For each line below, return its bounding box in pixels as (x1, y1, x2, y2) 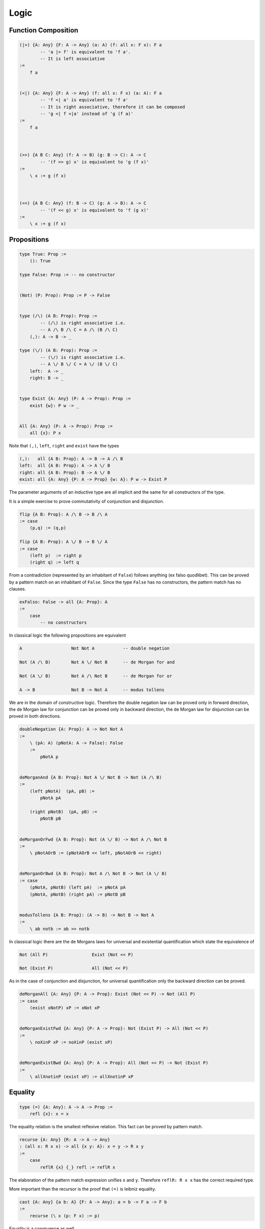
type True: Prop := (19, 251, 66, 257)
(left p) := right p (29, 553, 82, 558)
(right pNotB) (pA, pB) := (29, 809, 98, 815)
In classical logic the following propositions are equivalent (9, 632, 126, 639)
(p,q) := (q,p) (29, 525, 66, 531)
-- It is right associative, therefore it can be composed (40, 104, 185, 110)
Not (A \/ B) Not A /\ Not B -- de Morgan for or (19, 673, 172, 678)
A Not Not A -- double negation (19, 645, 170, 651)
